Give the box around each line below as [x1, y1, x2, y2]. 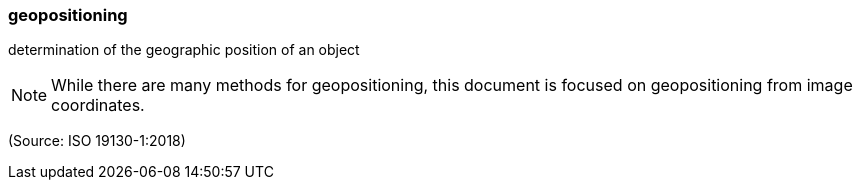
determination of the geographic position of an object [8, 41, 360, 59]
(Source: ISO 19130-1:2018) [8, 132, 186, 150]
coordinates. [51, 95, 145, 116]
